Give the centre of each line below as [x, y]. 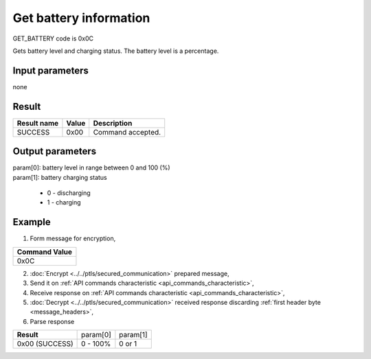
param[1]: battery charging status [60, 177]
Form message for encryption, [73, 239]
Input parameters [51, 70]
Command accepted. [127, 132]
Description [113, 123]
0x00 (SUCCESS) [45, 344]
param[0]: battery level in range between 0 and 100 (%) [92, 167]
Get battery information [81, 18]
